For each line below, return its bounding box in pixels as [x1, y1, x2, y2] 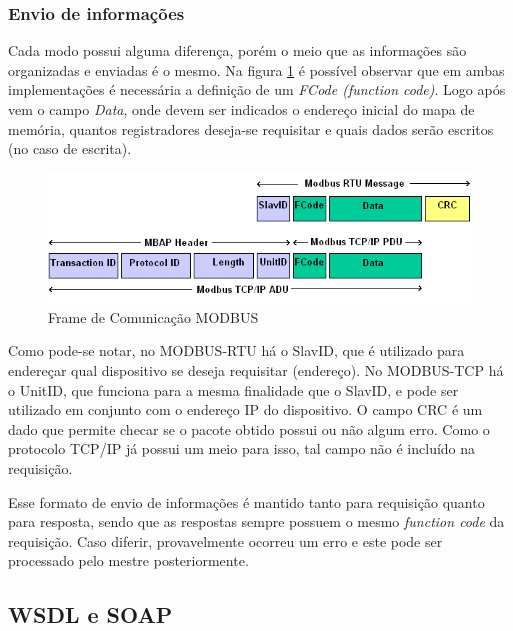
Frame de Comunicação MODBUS [48, 306, 259, 327]
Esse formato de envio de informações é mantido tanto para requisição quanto [8, 491, 485, 512]
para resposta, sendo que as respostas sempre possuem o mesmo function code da [8, 511, 505, 532]
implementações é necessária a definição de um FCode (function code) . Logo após [8, 79, 506, 100]
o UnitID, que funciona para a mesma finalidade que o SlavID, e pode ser [8, 379, 459, 400]
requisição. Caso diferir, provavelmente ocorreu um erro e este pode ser [8, 530, 443, 551]
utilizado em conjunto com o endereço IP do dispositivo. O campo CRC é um [8, 399, 483, 420]
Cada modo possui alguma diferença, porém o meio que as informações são [8, 40, 467, 61]
